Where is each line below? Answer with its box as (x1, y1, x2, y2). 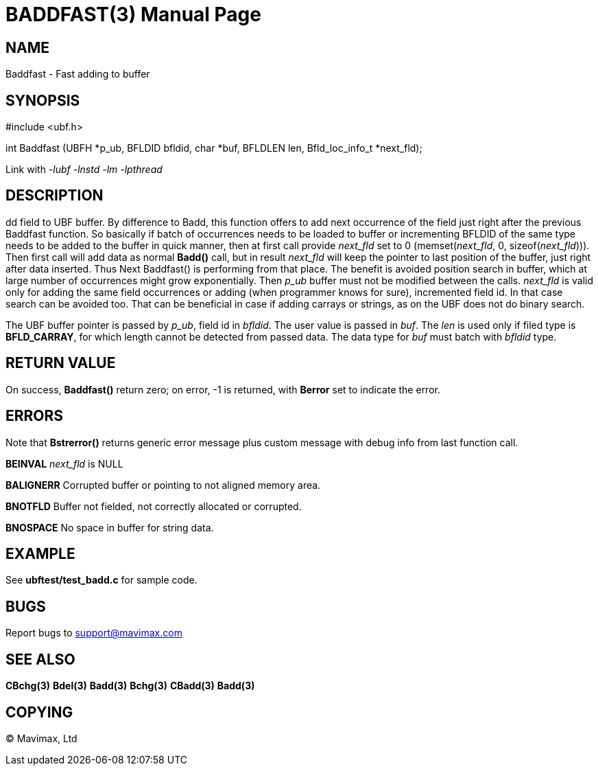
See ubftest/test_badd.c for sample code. (5, 574, 198, 586)
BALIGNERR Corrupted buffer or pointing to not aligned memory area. (5, 479, 321, 491)
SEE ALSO (5, 650, 75, 668)
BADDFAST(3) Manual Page (5, 3, 261, 26)
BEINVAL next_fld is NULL (5, 457, 123, 470)
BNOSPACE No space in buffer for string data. (5, 521, 214, 533)
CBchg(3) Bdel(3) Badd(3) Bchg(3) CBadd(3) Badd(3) (5, 680, 255, 692)
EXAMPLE (5, 544, 75, 562)
